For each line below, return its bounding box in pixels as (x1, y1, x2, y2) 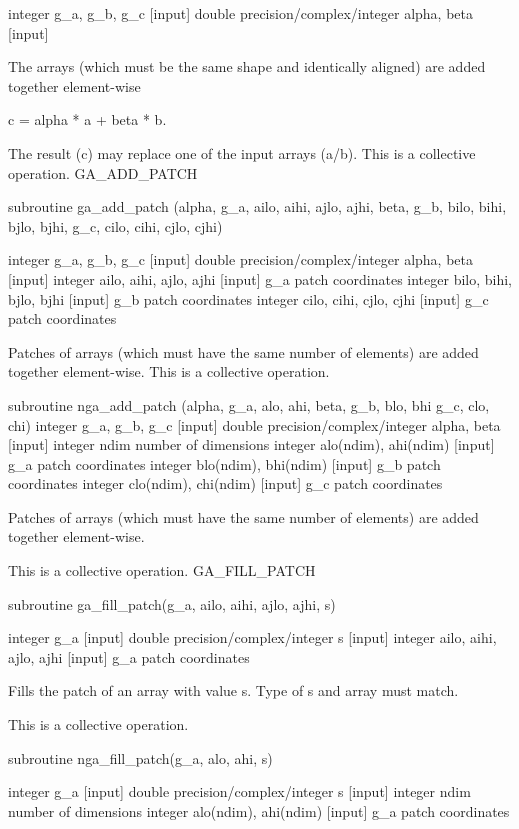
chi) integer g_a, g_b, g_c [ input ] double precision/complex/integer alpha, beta (8, 414, 501, 435)
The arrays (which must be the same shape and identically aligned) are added (8, 56, 486, 77)
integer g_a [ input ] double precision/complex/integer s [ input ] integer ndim (8, 781, 471, 802)
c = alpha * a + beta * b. (8, 109, 167, 130)
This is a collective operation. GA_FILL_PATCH (8, 560, 316, 581)
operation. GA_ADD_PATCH (8, 162, 198, 183)
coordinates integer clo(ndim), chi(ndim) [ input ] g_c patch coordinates (8, 473, 443, 494)
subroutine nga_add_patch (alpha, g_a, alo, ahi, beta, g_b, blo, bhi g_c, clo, (8, 394, 490, 415)
